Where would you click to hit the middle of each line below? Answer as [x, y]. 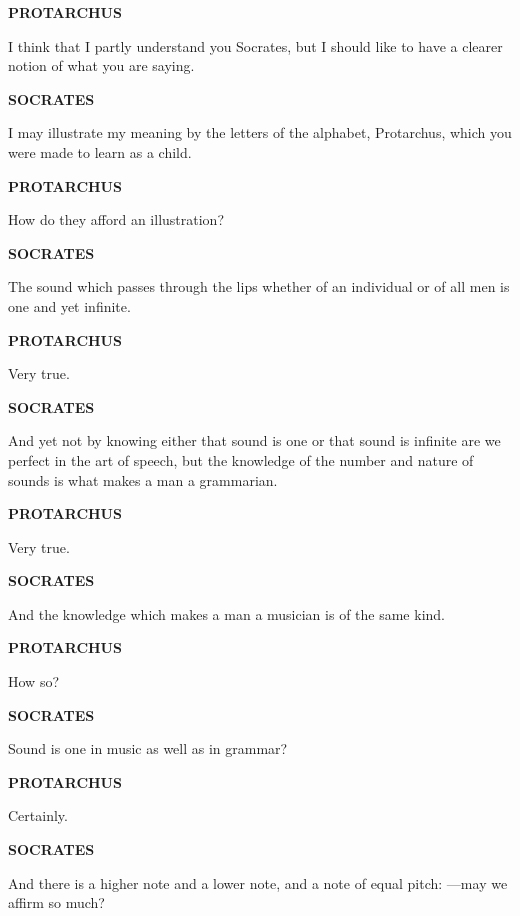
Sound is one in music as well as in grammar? [148, 748]
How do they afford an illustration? [116, 219]
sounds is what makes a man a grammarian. [143, 479]
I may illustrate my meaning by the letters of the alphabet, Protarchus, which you [260, 132]
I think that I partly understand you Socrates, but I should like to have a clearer [255, 45]
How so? [34, 681]
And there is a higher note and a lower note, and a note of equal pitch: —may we [258, 882]
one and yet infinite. [69, 305]
